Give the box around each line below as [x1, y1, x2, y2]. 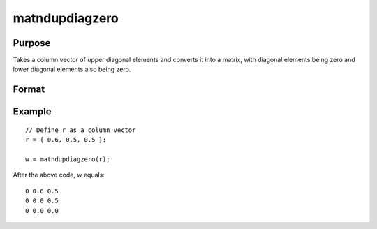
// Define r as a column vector [25, 126, 136, 134]
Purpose [13, 37, 51, 49]
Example [13, 105, 52, 118]
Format [13, 84, 45, 96]
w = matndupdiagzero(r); [25, 156, 110, 163]
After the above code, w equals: [13, 171, 105, 179]
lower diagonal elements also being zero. [13, 65, 131, 73]
